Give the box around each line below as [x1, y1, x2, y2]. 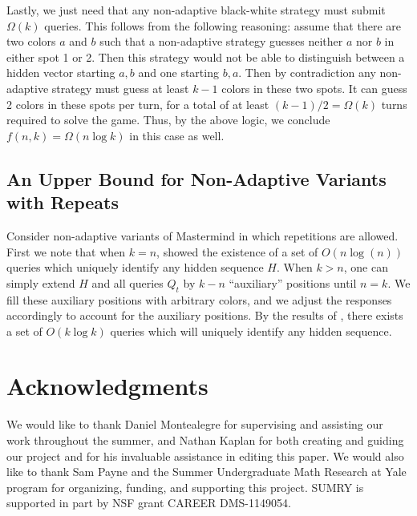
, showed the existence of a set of [156, 243, 318, 260]
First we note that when [6, 243, 126, 260]
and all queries [91, 274, 164, 291]
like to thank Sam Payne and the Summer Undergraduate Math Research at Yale [6, 463, 407, 480]
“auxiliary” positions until [229, 274, 357, 291]
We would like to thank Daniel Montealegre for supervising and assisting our [6, 416, 383, 433]
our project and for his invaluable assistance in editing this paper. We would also [6, 447, 404, 464]
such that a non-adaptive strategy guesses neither [99, 33, 343, 50]
